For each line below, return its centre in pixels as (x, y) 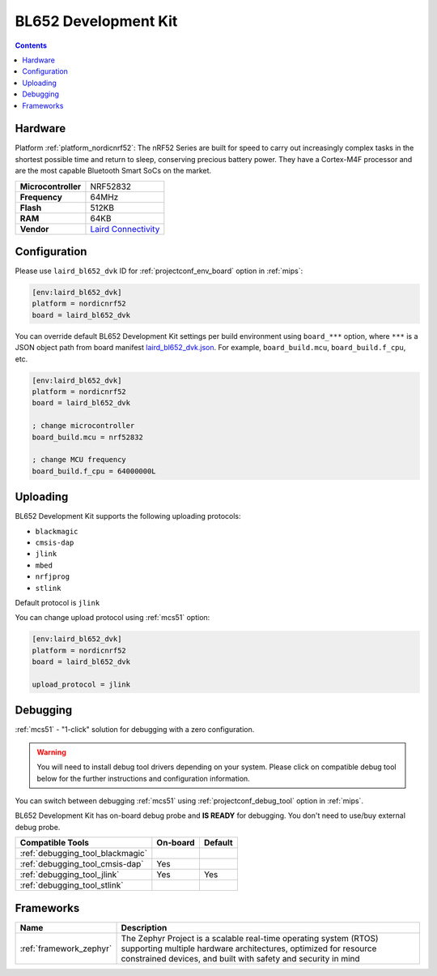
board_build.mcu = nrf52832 (87, 437)
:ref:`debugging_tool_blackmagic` (84, 854)
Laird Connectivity (125, 229)
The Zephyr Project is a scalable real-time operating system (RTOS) (250, 938)
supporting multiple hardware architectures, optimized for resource (249, 948)
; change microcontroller (83, 426)
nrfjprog (53, 577)
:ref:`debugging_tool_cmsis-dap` (82, 864)
